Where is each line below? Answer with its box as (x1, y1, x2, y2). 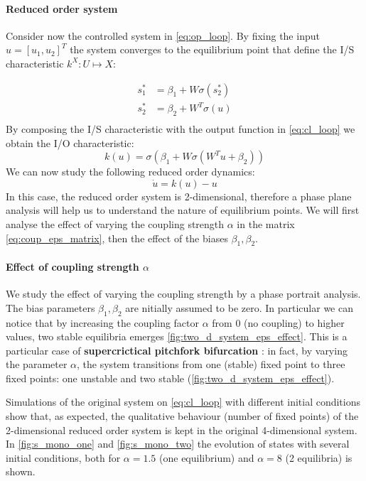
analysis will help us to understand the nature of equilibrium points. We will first (6, 202, 360, 217)
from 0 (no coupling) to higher (212, 315, 345, 330)
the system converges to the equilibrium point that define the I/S (70, 42, 355, 57)
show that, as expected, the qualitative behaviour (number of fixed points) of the (6, 409, 359, 423)
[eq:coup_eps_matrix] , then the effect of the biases (6, 230, 228, 245)
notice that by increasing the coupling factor (6, 315, 200, 330)
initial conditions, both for (6, 450, 121, 465)
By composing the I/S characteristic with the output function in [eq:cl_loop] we (6, 121, 355, 136)
